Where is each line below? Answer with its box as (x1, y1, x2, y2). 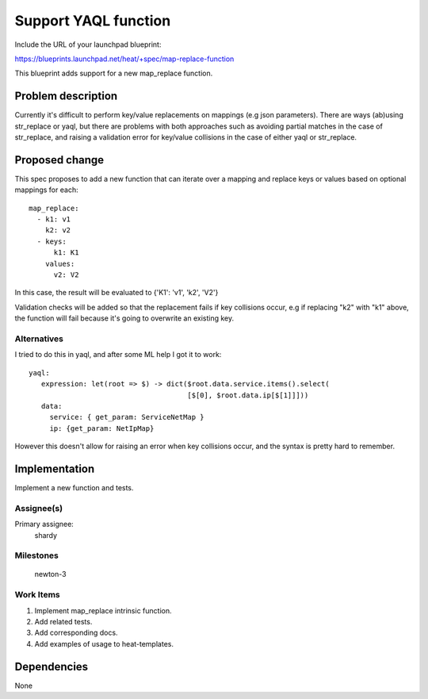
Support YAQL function (14, 12, 171, 29)
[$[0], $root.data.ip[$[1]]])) (187, 390, 309, 400)
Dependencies (14, 659, 89, 674)
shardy (34, 530, 58, 540)
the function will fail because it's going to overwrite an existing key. (14, 313, 235, 323)
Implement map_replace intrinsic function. (34, 605, 172, 615)
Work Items (14, 590, 60, 601)
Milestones (14, 550, 59, 561)
